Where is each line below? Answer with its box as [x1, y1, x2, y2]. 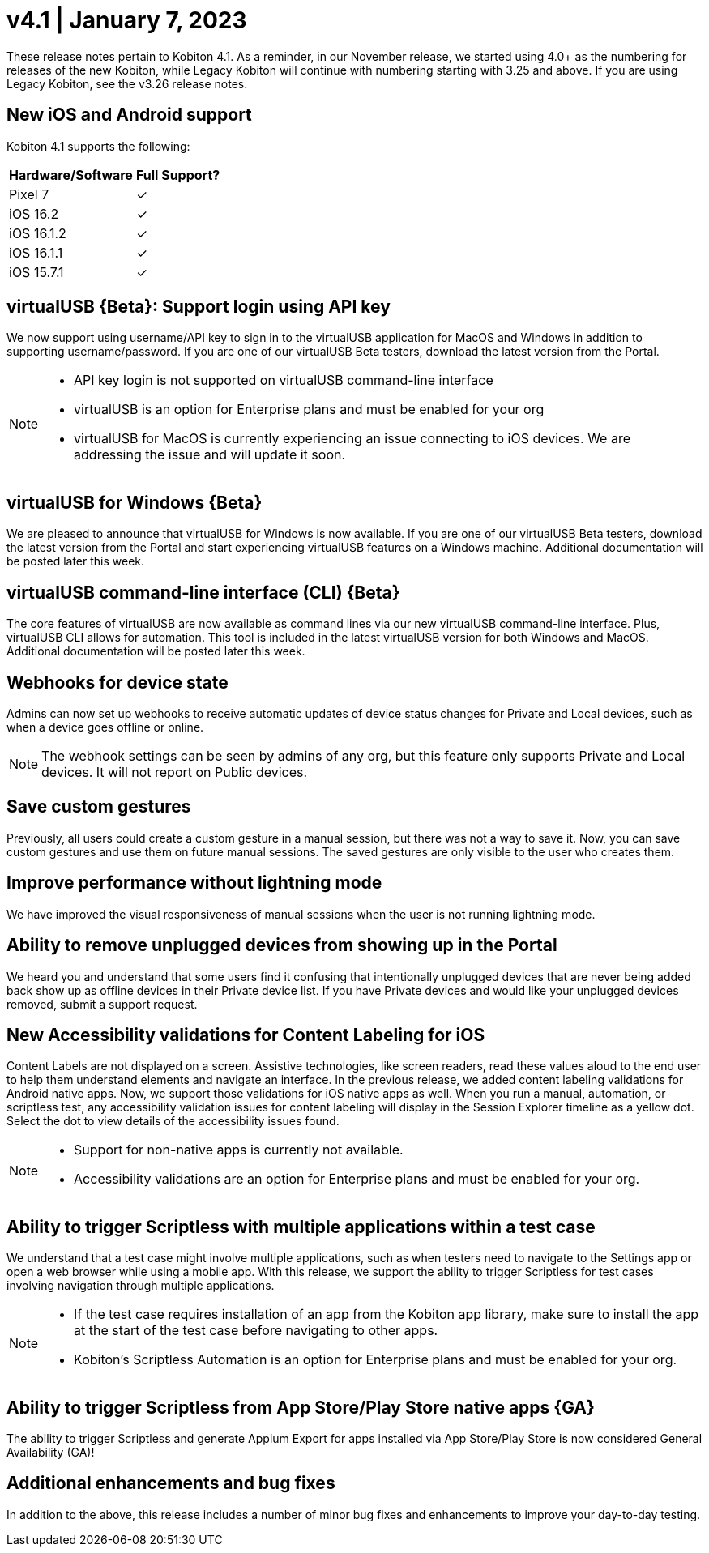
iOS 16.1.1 [9, 244, 63, 261]
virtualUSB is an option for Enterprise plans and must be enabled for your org [74, 401, 545, 418]
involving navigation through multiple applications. [6, 1278, 275, 1293]
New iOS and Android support [6, 105, 252, 126]
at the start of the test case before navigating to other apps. [74, 1322, 438, 1339]
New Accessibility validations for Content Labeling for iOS [6, 1024, 485, 1045]
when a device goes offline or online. [6, 719, 204, 734]
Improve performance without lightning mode [6, 872, 382, 894]
